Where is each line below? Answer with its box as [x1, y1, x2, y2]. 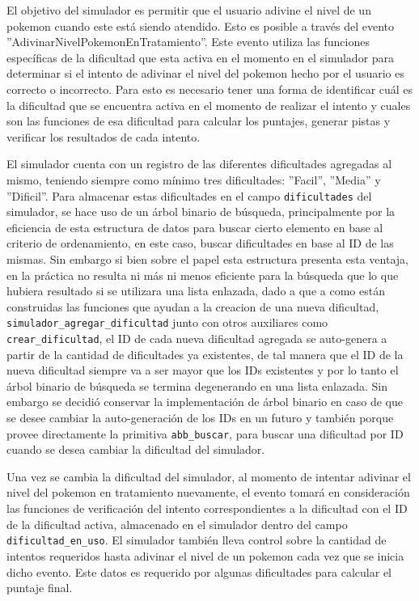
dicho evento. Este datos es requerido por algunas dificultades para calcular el [6, 563, 391, 580]
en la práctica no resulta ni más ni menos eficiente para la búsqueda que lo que [6, 266, 399, 283]
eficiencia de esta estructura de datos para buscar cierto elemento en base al [6, 218, 383, 235]
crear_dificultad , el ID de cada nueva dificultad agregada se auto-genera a [6, 330, 387, 346]
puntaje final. [6, 579, 73, 596]
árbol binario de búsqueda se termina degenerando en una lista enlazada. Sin [6, 377, 387, 394]
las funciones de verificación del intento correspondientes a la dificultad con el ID [6, 500, 408, 517]
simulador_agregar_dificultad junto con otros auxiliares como [6, 314, 328, 331]
